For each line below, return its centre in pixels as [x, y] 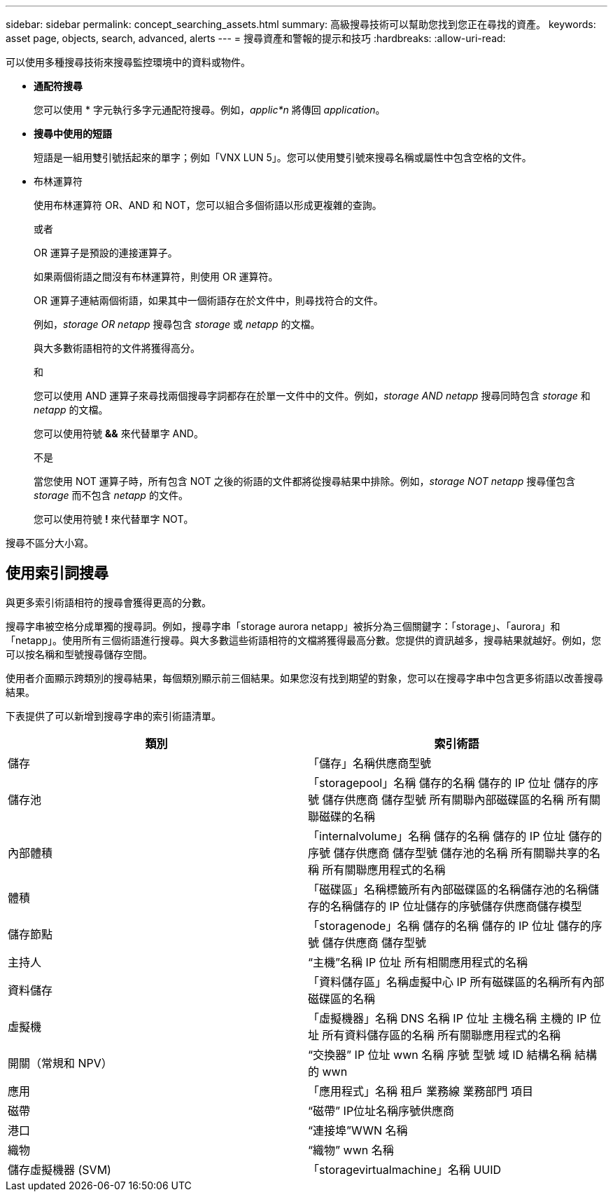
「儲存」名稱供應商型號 [370, 763]
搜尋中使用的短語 [73, 134]
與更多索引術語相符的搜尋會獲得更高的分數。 [108, 602]
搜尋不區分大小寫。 [50, 543]
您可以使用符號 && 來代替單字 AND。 [119, 433]
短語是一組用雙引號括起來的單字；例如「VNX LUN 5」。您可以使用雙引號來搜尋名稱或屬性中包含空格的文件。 [283, 157]
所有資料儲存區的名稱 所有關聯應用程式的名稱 [442, 1035]
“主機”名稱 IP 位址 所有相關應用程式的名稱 [418, 962]
